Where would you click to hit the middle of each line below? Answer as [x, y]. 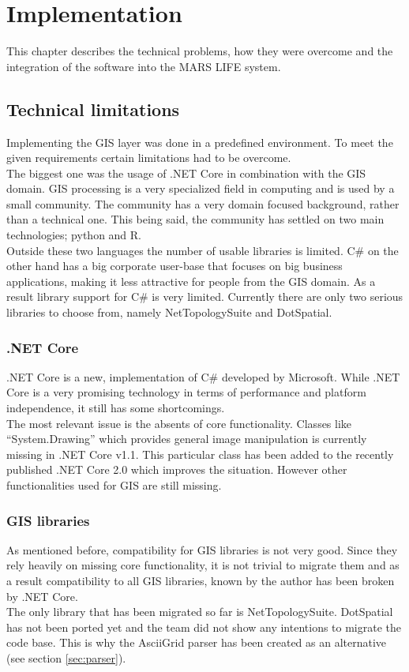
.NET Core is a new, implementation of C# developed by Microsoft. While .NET [203, 376]
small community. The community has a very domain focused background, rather [203, 203]
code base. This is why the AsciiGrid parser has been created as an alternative [197, 642]
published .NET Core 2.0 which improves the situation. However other [177, 469]
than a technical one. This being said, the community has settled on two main [195, 219]
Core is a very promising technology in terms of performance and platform [186, 392]
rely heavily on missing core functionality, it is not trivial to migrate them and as [203, 565]
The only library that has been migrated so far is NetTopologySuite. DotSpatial [200, 612]
